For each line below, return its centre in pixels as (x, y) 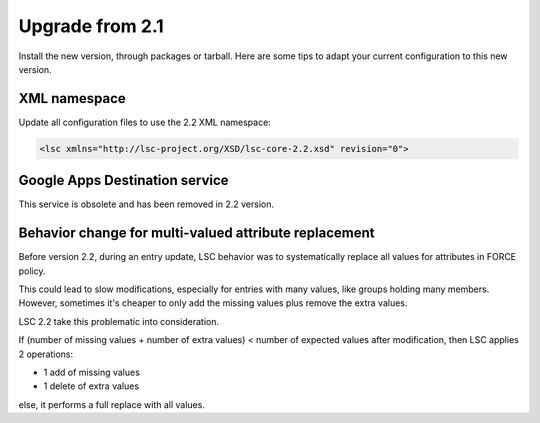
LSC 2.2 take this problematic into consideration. (119, 321)
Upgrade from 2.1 (91, 26)
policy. (32, 271)
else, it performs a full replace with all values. (111, 404)
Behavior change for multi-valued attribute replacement (196, 233)
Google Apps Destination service (123, 180)
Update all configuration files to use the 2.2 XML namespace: (145, 122)
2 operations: (46, 354)
